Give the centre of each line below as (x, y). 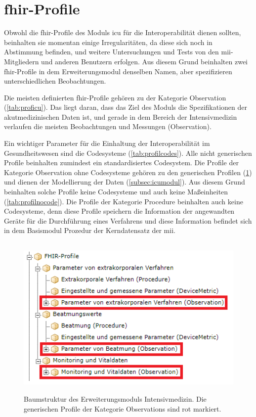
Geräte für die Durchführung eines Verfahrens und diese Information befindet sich (128, 220)
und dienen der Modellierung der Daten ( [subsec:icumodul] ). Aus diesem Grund (125, 182)
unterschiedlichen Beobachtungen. (55, 81)
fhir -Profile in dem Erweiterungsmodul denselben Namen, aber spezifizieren (118, 71)
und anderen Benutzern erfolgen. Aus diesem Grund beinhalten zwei (145, 61)
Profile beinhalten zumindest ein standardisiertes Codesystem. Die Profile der (121, 162)
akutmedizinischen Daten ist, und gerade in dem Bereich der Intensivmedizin (121, 116)
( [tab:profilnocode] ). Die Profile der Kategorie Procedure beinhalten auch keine (124, 201)
